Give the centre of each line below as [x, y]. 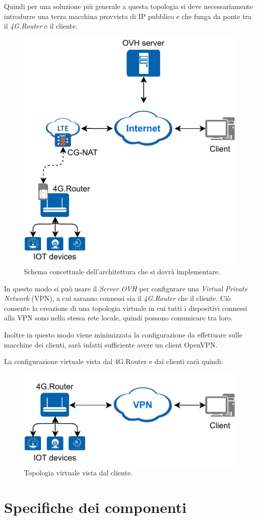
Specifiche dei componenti [95, 507]
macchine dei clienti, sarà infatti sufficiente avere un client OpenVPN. [111, 344]
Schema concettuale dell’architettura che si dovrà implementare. [122, 272]
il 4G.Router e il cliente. [41, 26]
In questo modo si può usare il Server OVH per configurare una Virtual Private [126, 288]
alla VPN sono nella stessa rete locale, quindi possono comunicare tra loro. [118, 318]
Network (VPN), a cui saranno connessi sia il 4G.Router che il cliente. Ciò [117, 298]
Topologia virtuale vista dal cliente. [78, 473]
